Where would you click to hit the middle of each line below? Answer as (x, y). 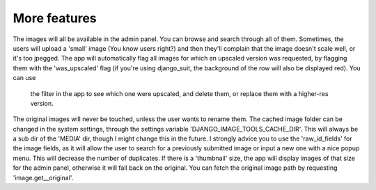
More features (55, 18)
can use (24, 78)
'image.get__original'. (43, 177)
